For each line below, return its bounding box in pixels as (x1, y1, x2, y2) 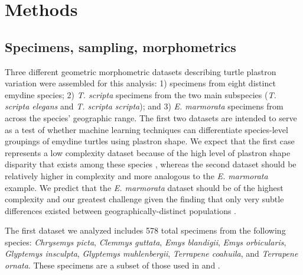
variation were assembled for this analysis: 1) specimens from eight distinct (5, 77, 276, 89)
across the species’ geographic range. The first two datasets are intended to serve (5, 111, 297, 124)
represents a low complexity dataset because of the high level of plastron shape (5, 146, 291, 158)
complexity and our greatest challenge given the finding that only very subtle (5, 193, 284, 205)
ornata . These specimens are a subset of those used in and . (5, 259, 220, 271)
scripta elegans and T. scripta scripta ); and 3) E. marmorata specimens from (5, 100, 284, 112)
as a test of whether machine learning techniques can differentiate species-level (5, 123, 288, 135)
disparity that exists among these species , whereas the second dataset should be (5, 158, 297, 170)
